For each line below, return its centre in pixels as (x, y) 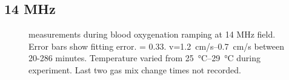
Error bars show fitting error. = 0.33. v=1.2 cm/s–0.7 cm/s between (156, 46)
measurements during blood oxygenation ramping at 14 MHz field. (152, 34)
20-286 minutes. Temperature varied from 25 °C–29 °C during (144, 58)
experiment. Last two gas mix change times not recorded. (135, 69)
